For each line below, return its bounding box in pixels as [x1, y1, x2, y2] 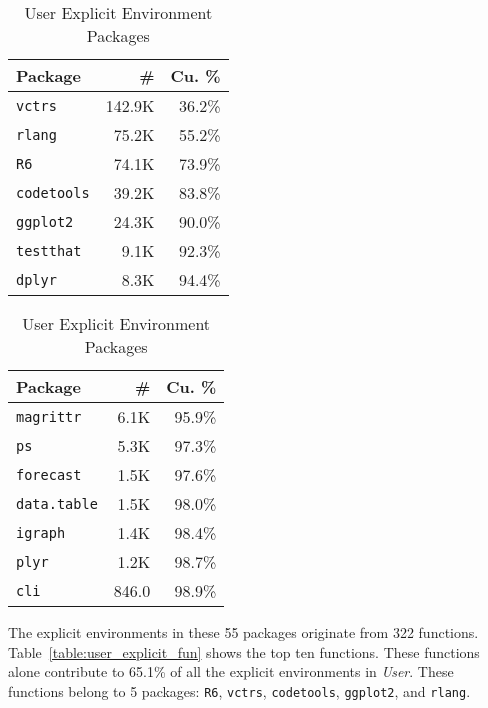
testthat [16, 242, 82, 259]
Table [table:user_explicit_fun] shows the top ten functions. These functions [8, 641, 480, 662]
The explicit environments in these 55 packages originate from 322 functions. [8, 622, 479, 642]
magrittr [16, 408, 82, 425]
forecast [16, 466, 82, 483]
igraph [16, 524, 66, 541]
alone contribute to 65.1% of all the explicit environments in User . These [8, 661, 454, 682]
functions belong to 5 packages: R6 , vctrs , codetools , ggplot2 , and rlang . [8, 680, 471, 701]
